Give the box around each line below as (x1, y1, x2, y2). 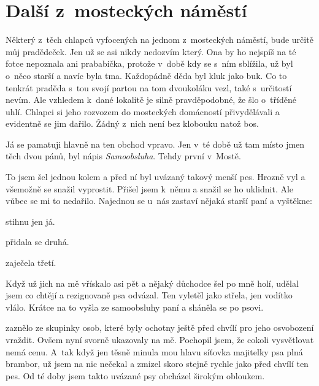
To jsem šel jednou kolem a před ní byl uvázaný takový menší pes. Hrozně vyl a (6, 170, 306, 183)
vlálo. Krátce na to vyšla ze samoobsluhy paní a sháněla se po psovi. (6, 300, 264, 313)
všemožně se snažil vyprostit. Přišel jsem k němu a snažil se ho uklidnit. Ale (6, 182, 294, 195)
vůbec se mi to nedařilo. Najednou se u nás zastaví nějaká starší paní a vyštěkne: (6, 194, 312, 207)
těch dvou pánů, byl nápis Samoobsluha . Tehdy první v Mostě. (6, 149, 241, 162)
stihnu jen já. (6, 214, 55, 227)
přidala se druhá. (6, 235, 69, 248)
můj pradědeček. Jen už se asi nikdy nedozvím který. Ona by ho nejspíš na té (6, 45, 296, 58)
